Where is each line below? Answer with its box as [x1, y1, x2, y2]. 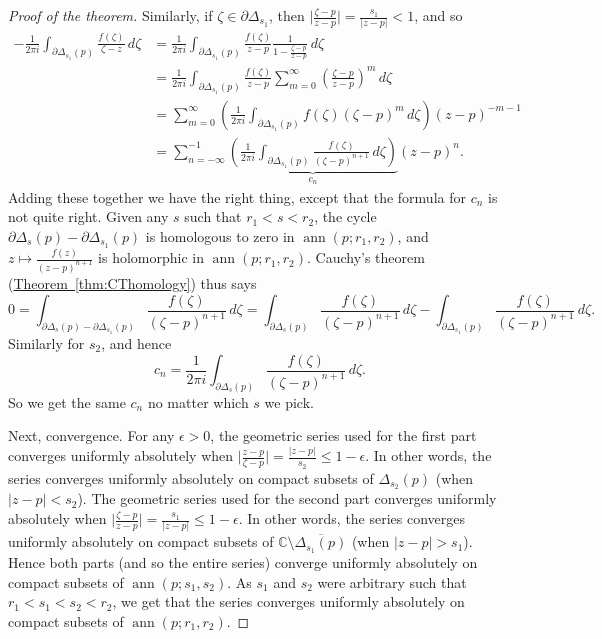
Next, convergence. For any [8, 425, 175, 446]
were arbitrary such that [317, 571, 467, 592]
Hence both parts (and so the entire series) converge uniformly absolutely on [8, 552, 478, 573]
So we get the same [8, 391, 126, 412]
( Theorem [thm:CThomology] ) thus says [8, 272, 257, 293]
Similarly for [8, 332, 85, 353]
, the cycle [314, 206, 377, 227]
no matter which [147, 391, 249, 412]
